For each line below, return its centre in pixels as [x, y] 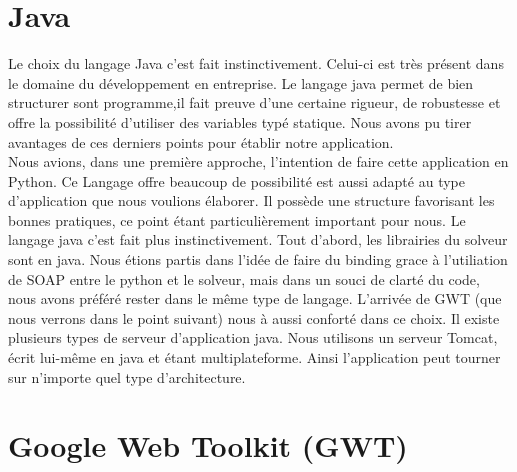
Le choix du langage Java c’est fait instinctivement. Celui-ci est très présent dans [256, 63]
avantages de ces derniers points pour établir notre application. [201, 141]
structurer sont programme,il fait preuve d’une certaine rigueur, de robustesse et [254, 102]
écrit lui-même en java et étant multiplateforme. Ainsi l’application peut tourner [254, 357]
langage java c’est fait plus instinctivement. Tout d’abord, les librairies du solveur [258, 239]
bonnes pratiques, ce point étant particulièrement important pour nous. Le [237, 219]
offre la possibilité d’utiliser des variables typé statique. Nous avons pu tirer [240, 121]
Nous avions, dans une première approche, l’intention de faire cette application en [258, 161]
